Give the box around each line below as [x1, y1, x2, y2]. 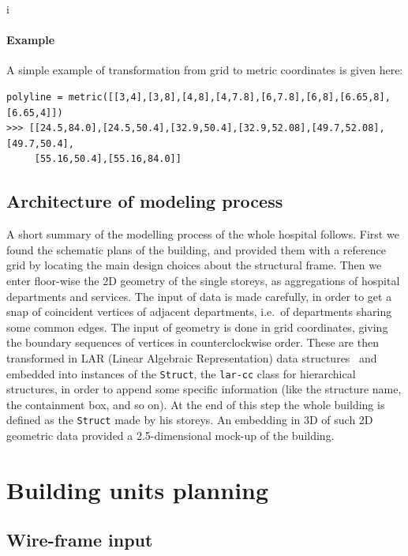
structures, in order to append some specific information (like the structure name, [6, 381, 402, 397]
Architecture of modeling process [6, 189, 283, 213]
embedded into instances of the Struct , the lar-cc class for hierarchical [6, 365, 356, 381]
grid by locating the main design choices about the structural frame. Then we [6, 257, 382, 273]
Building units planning [6, 473, 269, 505]
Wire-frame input [6, 528, 153, 552]
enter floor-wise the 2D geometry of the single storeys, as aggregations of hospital [6, 272, 400, 288]
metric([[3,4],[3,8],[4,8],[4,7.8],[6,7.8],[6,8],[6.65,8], [68, 91, 391, 103]
